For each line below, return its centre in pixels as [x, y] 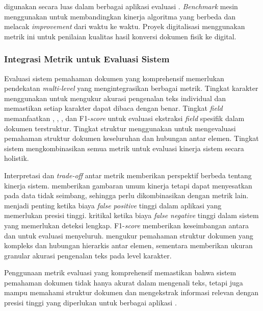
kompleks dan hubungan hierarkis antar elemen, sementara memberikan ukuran [128, 245]
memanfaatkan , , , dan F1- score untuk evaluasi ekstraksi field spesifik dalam [124, 118]
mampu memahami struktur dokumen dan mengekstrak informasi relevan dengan [131, 292]
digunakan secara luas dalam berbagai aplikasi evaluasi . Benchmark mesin [121, 6]
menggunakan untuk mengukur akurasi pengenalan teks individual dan [115, 98]
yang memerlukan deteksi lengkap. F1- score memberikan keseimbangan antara [126, 225]
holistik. [17, 158]
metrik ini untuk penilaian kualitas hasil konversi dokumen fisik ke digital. [120, 36]
